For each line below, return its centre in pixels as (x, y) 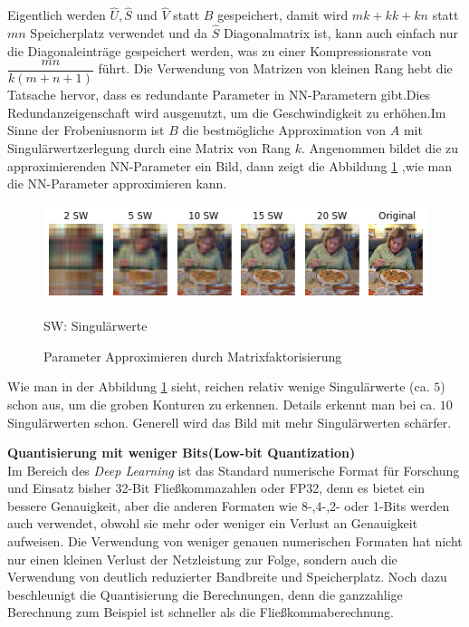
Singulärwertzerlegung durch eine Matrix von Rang (149, 148)
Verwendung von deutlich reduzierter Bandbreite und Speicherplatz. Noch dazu (227, 577)
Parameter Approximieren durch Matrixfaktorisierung (193, 356)
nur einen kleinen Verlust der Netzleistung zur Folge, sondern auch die (202, 559)
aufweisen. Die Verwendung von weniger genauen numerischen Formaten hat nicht (235, 541)
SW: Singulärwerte (96, 326)
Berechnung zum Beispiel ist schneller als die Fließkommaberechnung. (201, 612)
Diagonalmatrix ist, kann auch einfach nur (340, 33)
